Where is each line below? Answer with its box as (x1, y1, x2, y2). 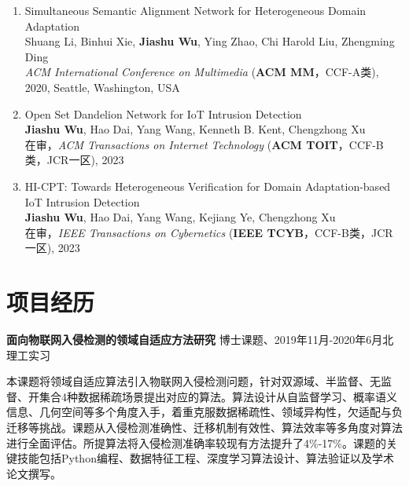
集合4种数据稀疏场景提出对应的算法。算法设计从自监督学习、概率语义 (39, 388, 397, 404)
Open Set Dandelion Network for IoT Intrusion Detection (24, 105, 302, 122)
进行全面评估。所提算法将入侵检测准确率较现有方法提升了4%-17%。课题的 (6, 434, 386, 451)
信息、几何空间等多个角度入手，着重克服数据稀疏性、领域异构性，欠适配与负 (6, 404, 403, 420)
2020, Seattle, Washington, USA (24, 79, 180, 95)
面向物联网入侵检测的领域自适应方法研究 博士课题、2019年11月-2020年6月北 (6, 331, 394, 348)
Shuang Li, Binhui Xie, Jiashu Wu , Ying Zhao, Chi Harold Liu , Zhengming (24, 33, 395, 49)
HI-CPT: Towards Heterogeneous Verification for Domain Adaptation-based (24, 177, 391, 194)
